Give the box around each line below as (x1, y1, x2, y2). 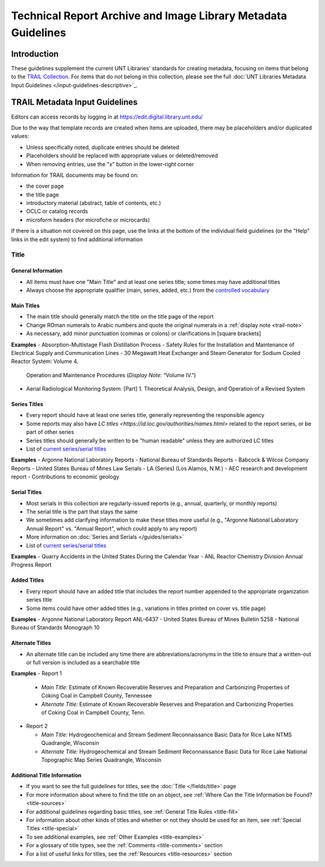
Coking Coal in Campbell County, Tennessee (41, 692, 152, 699)
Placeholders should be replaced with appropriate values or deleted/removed (26, 152, 218, 159)
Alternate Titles (11, 640, 51, 647)
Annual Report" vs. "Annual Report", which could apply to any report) (26, 525, 197, 532)
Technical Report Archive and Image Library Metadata (11, 9, 287, 22)
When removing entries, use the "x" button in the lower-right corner (26, 160, 194, 168)
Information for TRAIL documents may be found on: (11, 171, 139, 179)
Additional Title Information (11, 771, 82, 779)
